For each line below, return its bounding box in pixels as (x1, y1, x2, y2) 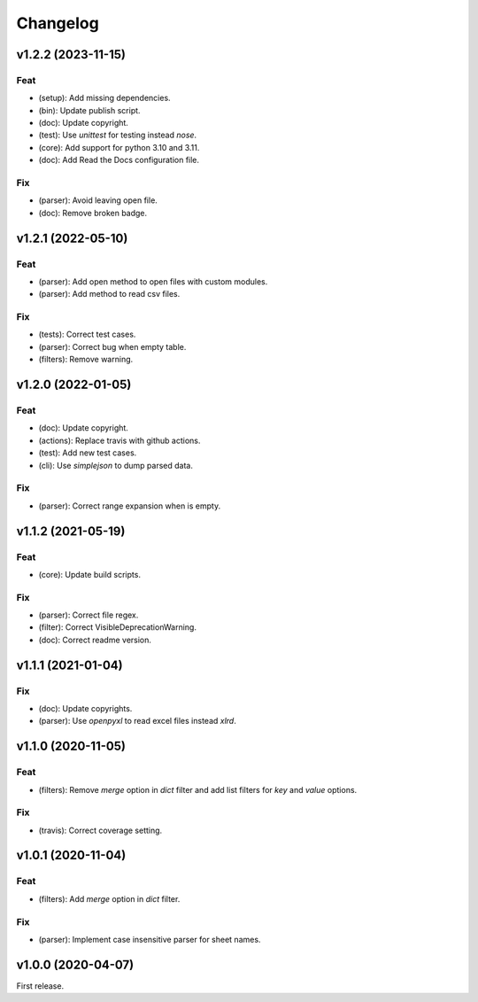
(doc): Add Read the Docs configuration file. (38, 155, 199, 166)
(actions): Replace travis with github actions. (38, 435, 201, 446)
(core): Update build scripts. (38, 569, 142, 579)
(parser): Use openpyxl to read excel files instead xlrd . (38, 716, 236, 726)
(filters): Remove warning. (38, 354, 134, 365)
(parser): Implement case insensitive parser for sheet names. (38, 934, 261, 944)
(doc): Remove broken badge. (38, 207, 148, 218)
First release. (16, 980, 65, 991)
